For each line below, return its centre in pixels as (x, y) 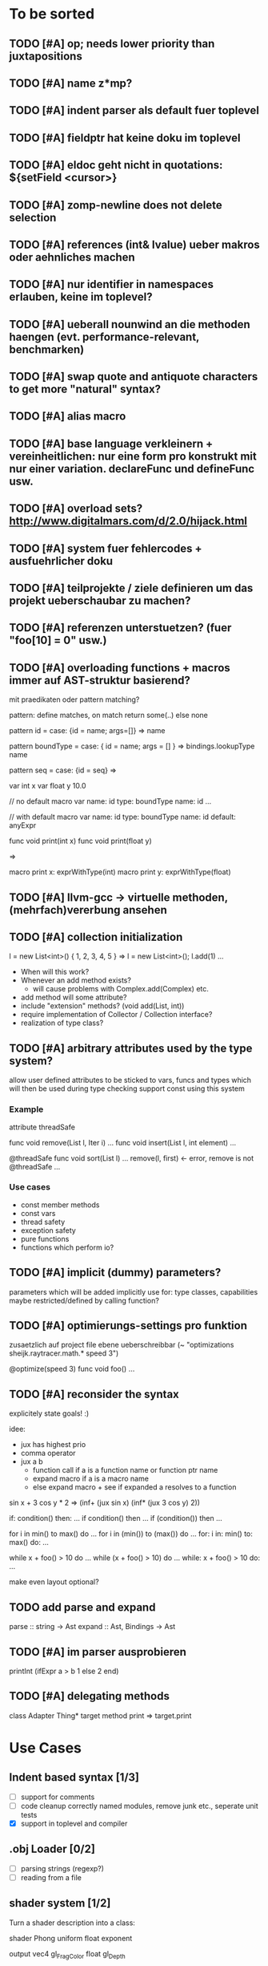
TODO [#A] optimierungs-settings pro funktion (128, 1326)
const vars (38, 1213)
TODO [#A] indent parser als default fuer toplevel (134, 110)
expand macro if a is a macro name (90, 1479)
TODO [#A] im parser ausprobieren (98, 1652)
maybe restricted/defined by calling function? (84, 1300)
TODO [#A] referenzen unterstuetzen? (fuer (120, 628)
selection (33, 217)
